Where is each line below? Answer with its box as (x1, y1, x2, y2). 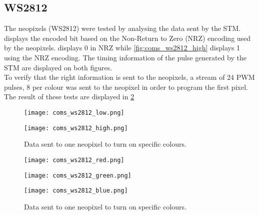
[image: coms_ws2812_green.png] (24, 172, 131, 179)
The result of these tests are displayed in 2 (4, 91, 134, 102)
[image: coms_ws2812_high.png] (24, 124, 128, 132)
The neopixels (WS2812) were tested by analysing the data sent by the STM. (4, 23, 241, 33)
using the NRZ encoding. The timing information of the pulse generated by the (4, 52, 247, 62)
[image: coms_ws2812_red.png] (24, 156, 124, 164)
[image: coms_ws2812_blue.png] (24, 187, 128, 195)
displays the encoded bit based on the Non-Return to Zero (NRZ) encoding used (4, 32, 251, 43)
